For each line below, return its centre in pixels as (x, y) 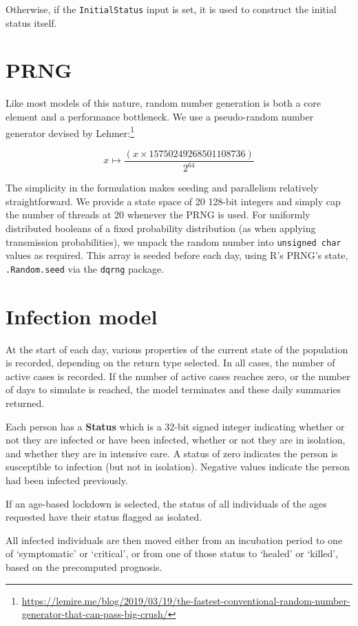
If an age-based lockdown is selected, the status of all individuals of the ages (166, 503)
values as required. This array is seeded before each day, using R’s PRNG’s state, (177, 255)
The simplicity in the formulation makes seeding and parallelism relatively (162, 188)
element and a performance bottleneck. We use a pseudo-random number (160, 116)
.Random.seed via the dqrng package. (85, 268)
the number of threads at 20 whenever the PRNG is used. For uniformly (158, 215)
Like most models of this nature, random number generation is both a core (164, 103)
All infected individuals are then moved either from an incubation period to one (174, 540)
